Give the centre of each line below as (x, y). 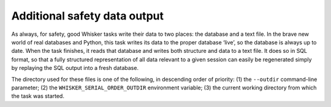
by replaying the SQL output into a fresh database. (75, 68)
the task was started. (38, 96)
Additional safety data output (87, 16)
